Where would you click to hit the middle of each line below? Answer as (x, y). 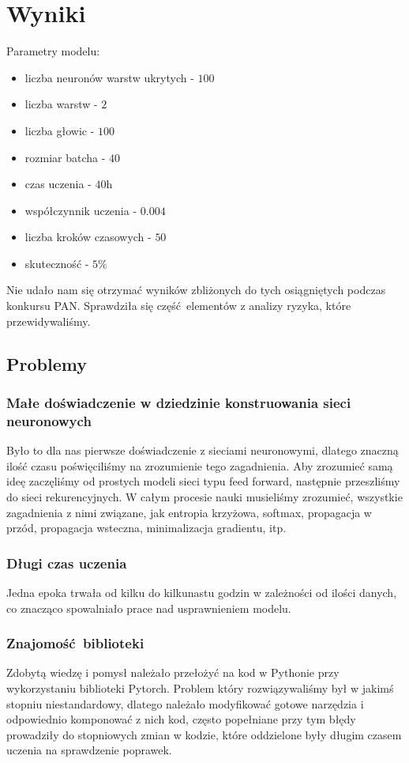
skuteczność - (57, 263)
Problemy (47, 363)
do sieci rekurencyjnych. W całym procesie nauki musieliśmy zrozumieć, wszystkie (204, 496)
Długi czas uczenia (67, 563)
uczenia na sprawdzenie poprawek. (89, 750)
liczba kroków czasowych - (88, 237)
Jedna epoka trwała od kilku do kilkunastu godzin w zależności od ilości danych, (202, 592)
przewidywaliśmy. (49, 321)
